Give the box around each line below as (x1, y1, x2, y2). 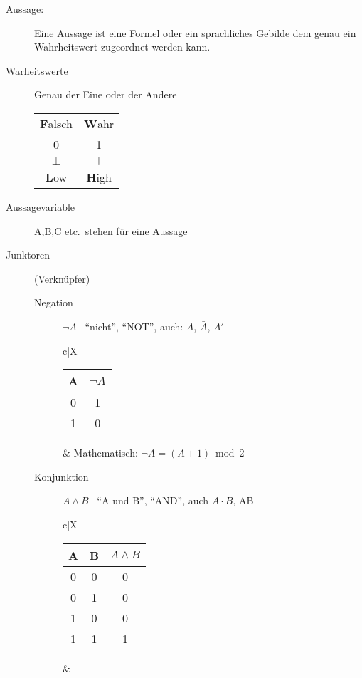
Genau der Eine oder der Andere (34, 87, 177, 102)
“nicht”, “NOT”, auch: (85, 318, 183, 333)
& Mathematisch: (63, 445, 138, 460)
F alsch (40, 115, 73, 132)
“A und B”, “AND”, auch (97, 493, 209, 508)
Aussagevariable (6, 199, 75, 214)
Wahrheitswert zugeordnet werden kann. (34, 39, 211, 54)
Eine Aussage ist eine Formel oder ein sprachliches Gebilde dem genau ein (34, 25, 356, 40)
